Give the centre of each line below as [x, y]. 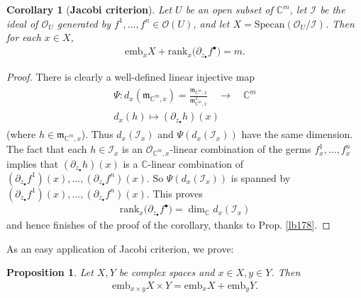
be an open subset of [229, 9]
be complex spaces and [167, 272]
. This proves [174, 193]
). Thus [97, 134]
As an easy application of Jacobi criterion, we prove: [120, 248]
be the [333, 9]
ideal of [22, 23]
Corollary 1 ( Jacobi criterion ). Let [89, 9]
